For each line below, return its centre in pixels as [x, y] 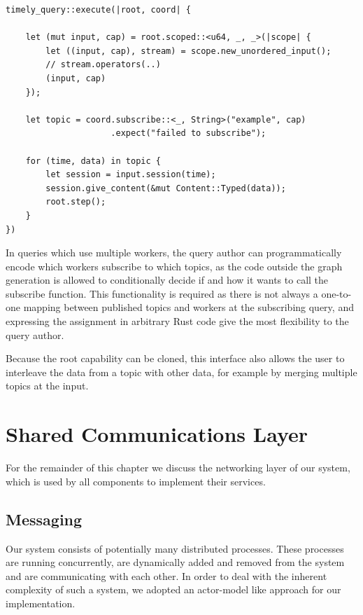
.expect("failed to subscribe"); [188, 133]
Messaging [44, 519]
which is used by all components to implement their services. [136, 481]
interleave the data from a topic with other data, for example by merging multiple [181, 372]
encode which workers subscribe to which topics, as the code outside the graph [174, 266]
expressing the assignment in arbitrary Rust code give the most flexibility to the [177, 321]
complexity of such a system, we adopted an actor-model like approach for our [173, 589]
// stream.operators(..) [103, 65]
